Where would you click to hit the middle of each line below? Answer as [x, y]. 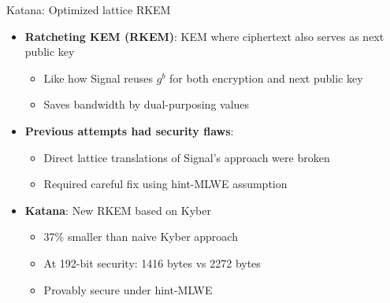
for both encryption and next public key [266, 78]
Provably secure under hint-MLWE [128, 289]
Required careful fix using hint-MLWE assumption [165, 184]
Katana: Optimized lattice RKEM [89, 9]
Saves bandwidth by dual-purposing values [147, 104]
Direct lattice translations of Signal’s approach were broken [187, 157]
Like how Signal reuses [98, 78]
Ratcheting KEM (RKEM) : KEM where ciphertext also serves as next [204, 36]
